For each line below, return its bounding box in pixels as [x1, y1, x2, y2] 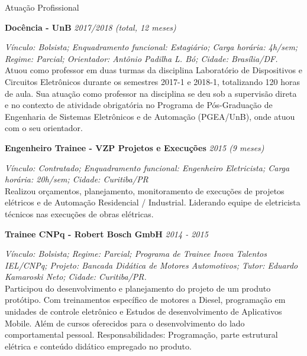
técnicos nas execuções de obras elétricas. [5, 207, 154, 220]
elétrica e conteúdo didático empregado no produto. [5, 339, 192, 352]
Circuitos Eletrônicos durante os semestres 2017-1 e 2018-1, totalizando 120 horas [5, 75, 300, 87]
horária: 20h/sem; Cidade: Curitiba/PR [5, 173, 148, 185]
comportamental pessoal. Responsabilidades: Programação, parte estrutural [5, 328, 278, 341]
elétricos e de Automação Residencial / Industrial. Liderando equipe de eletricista [5, 196, 300, 208]
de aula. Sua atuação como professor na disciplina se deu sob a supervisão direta [5, 87, 297, 99]
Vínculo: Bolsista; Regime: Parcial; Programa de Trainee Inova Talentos [5, 247, 267, 260]
